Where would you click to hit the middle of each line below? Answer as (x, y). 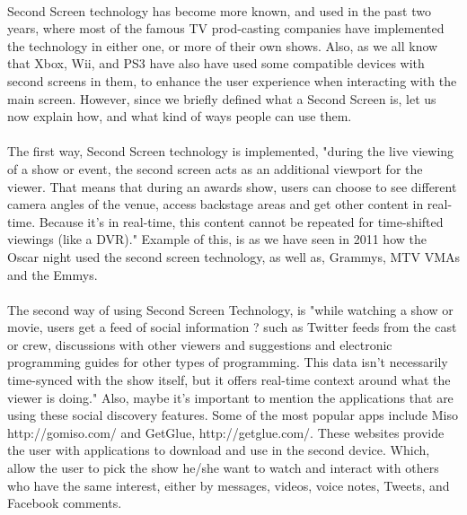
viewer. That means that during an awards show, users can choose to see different (232, 186)
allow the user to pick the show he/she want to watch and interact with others (223, 468)
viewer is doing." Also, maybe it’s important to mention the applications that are (230, 397)
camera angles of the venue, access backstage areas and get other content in (216, 204)
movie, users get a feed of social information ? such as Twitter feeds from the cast (232, 327)
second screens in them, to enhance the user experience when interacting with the (232, 80)
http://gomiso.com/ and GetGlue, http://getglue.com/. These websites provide (226, 432)
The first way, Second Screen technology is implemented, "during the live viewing (231, 151)
